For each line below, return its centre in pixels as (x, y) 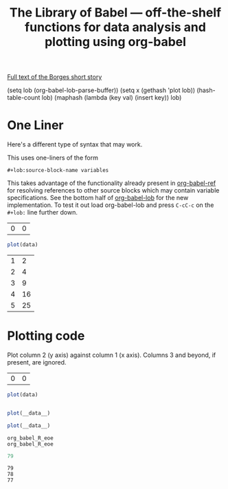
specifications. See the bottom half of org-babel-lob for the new (98, 198)
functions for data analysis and (115, 27)
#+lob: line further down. (42, 213)
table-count (24, 98)
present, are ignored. (37, 362)
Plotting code (46, 336)
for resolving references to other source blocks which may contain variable (113, 191)
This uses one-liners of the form (53, 158)
